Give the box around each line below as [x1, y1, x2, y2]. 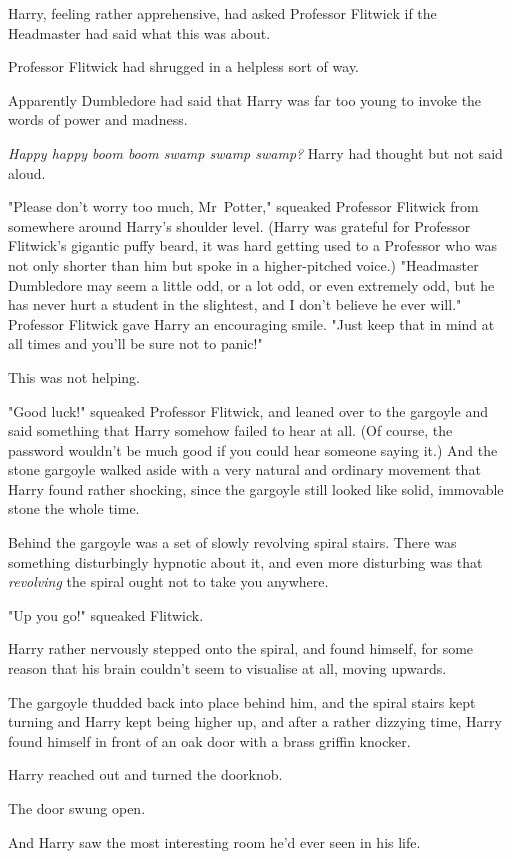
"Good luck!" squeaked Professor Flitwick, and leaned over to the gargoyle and [8, 400, 488, 421]
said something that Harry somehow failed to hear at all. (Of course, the [8, 420, 453, 441]
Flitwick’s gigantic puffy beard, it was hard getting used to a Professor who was [8, 235, 498, 256]
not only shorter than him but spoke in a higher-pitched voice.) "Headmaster [8, 254, 479, 275]
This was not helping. [8, 366, 140, 387]
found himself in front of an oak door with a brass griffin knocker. [8, 730, 411, 751]
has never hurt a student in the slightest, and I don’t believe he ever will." [8, 294, 462, 315]
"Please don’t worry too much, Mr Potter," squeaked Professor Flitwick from [8, 196, 479, 217]
